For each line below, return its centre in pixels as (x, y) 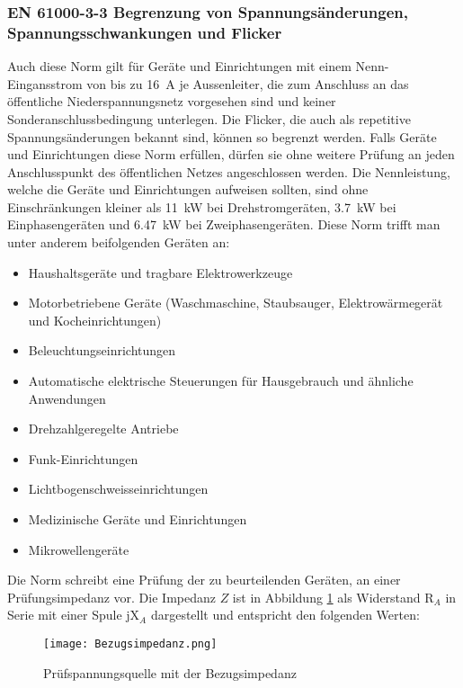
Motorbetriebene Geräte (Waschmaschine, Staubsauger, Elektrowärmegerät (236, 303)
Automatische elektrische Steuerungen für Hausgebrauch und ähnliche (221, 381)
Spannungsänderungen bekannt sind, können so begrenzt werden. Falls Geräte (222, 136)
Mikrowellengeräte (79, 549)
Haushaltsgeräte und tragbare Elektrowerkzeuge (160, 272)
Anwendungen (67, 398)
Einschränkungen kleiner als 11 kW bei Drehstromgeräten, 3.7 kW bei (202, 206)
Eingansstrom (45, 83)
